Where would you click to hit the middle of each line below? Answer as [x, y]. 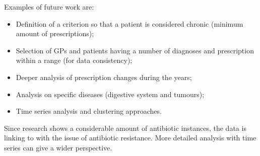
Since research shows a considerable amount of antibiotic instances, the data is [125, 128]
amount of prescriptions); [55, 33]
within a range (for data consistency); [74, 60]
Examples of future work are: [49, 7]
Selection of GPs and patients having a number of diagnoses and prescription [135, 50]
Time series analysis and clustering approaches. [89, 111]
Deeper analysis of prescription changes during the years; [104, 77]
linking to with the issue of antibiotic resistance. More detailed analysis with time [130, 138]
